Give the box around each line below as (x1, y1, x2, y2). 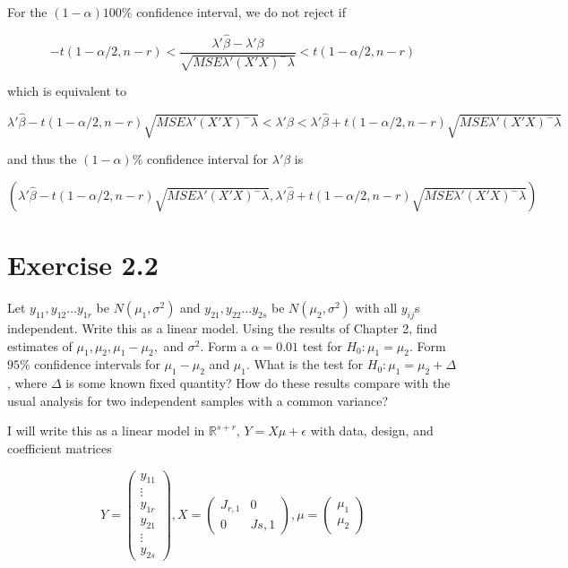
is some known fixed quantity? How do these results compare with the (65, 374, 451, 392)
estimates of (7, 336, 73, 355)
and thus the (7, 150, 77, 168)
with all (355, 298, 398, 317)
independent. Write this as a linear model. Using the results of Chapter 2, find (7, 318, 438, 337)
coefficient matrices (7, 438, 112, 457)
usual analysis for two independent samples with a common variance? (7, 391, 389, 409)
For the (7, 3, 47, 21)
